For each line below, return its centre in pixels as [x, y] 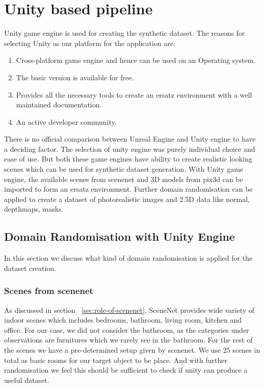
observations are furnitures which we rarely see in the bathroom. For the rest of [128, 340]
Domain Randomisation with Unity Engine [120, 236]
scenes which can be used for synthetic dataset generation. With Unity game [124, 169]
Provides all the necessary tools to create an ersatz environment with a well [134, 94]
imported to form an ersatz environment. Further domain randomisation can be [128, 189]
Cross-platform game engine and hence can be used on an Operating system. [136, 60]
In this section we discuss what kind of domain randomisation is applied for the [128, 258]
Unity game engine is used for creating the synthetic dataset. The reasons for [125, 33]
